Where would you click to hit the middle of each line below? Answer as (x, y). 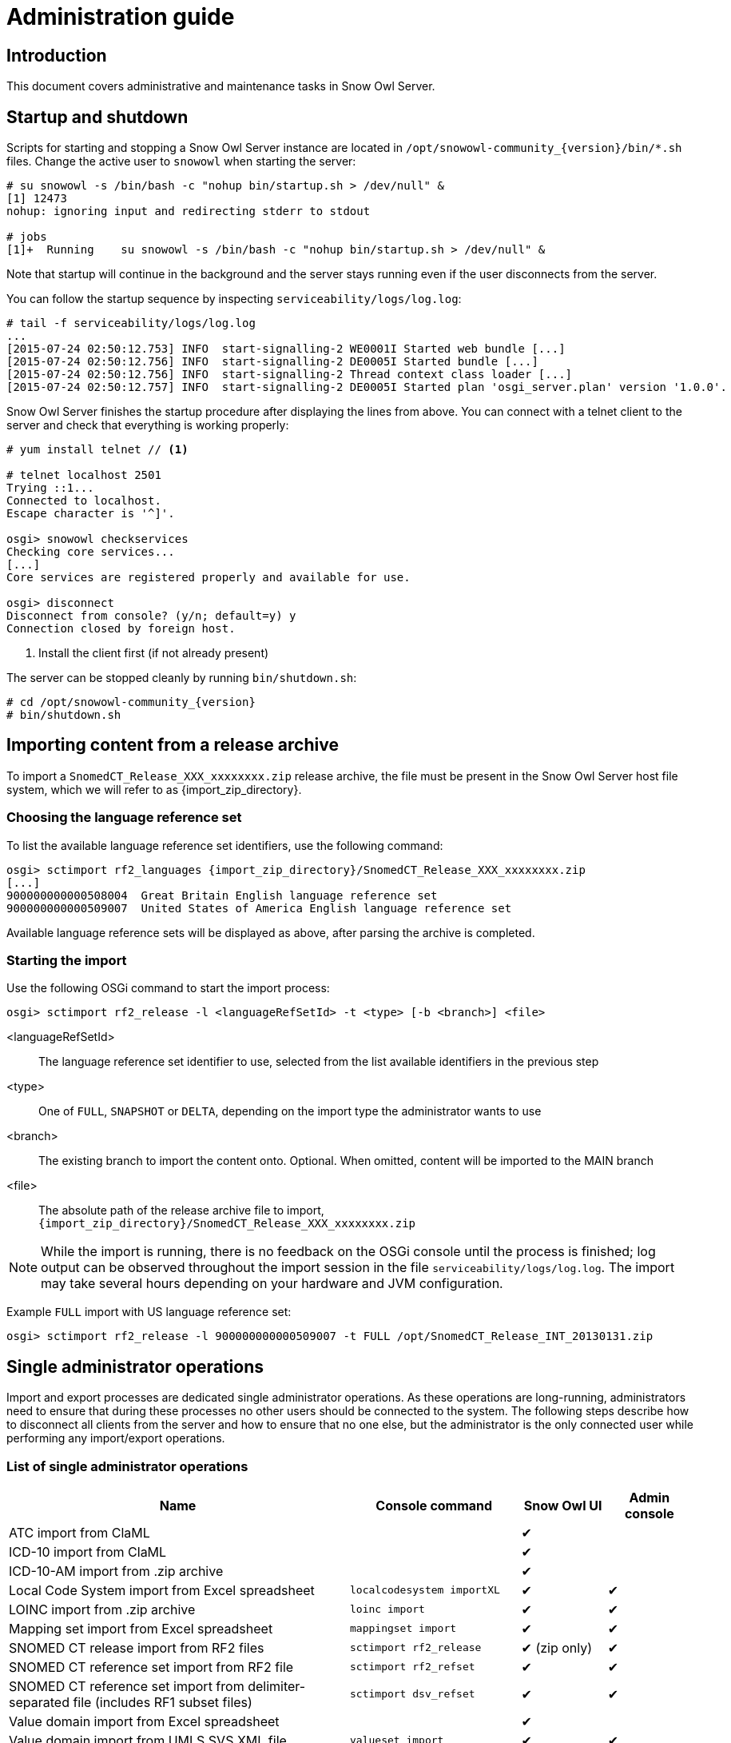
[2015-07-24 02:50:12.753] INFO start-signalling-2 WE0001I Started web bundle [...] (286, 349)
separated (39, 1702)
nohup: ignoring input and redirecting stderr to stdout (189, 211)
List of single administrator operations (127, 1466)
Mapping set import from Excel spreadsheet (141, 1628)
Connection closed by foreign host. (121, 629)
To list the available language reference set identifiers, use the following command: (225, 845)
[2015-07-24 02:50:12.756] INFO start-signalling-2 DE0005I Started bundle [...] (272, 362)
